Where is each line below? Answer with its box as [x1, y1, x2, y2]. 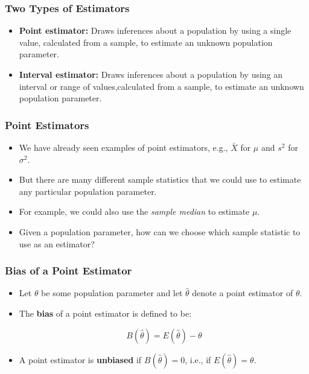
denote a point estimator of [192, 287, 293, 299]
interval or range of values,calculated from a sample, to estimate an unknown [19, 80, 304, 92]
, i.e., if [185, 353, 211, 366]
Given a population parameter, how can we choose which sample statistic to [19, 225, 301, 238]
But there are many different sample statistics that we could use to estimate [19, 173, 301, 186]
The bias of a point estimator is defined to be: [19, 306, 192, 319]
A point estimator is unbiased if [19, 353, 142, 366]
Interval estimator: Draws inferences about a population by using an [19, 68, 283, 80]
